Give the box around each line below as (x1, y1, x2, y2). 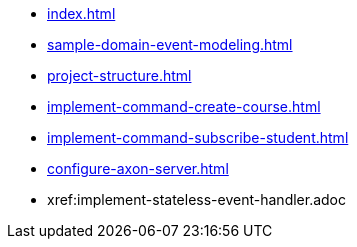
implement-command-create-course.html (47, 98, 321, 115)
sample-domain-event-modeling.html (47, 36, 293, 53)
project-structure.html (47, 67, 192, 84)
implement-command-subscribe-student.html (47, 129, 349, 146)
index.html (47, 5, 116, 22)
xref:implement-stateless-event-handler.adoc (47, 191, 347, 208)
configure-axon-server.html (47, 160, 229, 177)
